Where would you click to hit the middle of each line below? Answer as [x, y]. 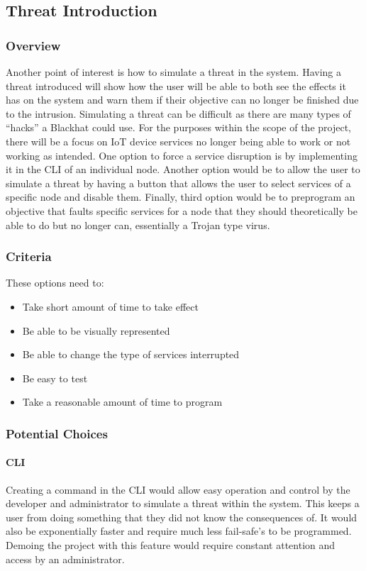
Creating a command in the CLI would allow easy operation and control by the [178, 489]
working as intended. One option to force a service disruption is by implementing [182, 155]
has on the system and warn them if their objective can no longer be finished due [182, 100]
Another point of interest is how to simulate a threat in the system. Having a [173, 72]
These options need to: [55, 283]
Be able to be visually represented [96, 330]
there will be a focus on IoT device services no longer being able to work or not [178, 141]
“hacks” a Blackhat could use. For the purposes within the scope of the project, [178, 127]
